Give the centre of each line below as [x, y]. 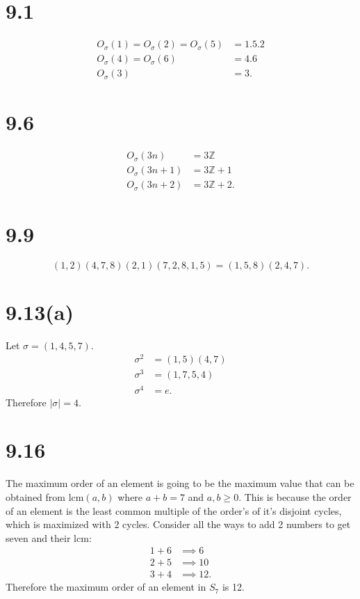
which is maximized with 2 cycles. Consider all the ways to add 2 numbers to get [178, 524]
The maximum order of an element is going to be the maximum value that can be [180, 483]
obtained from [36, 496]
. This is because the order [295, 496]
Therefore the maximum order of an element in [106, 587]
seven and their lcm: [49, 537]
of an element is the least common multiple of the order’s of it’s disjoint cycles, [174, 510]
